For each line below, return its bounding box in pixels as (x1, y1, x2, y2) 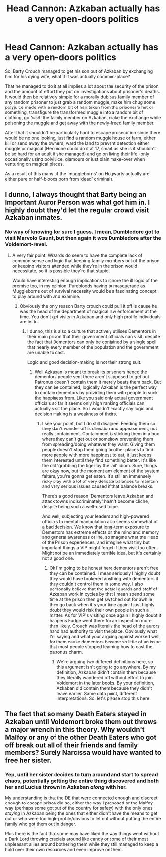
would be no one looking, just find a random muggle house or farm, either (5, 135, 156, 141)
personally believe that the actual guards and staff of (49, 586, 158, 592)
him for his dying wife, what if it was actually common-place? (5, 73, 130, 79)
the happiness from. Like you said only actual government (34, 395, 153, 401)
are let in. (19, 319, 39, 324)
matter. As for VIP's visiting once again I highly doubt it (49, 612, 161, 618)
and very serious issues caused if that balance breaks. (42, 483, 154, 489)
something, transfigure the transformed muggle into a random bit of (5, 109, 144, 115)
